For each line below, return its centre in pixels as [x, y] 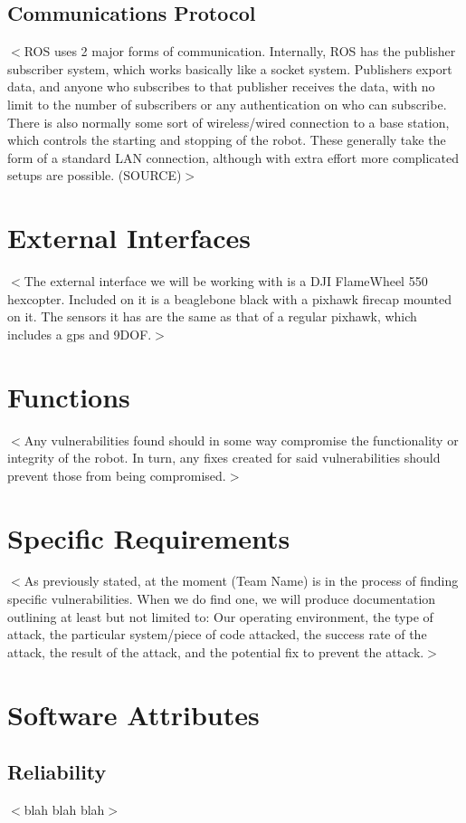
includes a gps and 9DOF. [80, 334]
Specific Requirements [149, 537]
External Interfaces [129, 238]
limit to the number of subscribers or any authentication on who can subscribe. [227, 104]
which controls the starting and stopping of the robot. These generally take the [227, 140]
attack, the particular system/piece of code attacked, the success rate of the [217, 634]
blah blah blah [64, 810]
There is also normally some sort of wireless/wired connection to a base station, [228, 122]
